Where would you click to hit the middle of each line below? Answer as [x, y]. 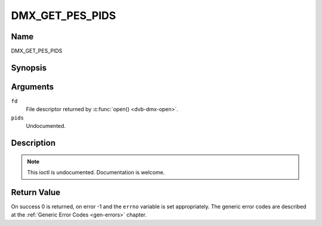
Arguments [32, 87]
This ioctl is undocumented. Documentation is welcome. [96, 172]
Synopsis [29, 68]
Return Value [36, 192]
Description [33, 143]
